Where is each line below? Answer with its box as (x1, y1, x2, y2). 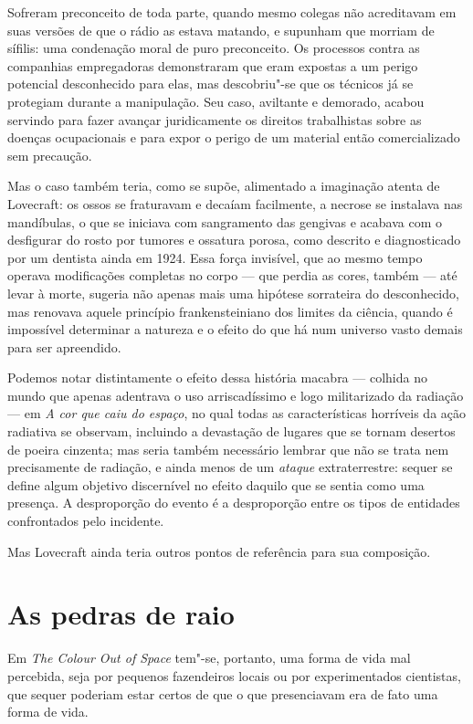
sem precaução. (7, 145, 92, 164)
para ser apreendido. (7, 337, 121, 356)
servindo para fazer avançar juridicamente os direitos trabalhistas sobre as (7, 110, 422, 129)
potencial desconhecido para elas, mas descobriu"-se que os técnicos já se (7, 74, 414, 93)
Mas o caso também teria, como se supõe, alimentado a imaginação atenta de (7, 176, 440, 195)
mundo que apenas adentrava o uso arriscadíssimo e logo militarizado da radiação (7, 385, 464, 404)
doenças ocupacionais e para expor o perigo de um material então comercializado (7, 128, 460, 147)
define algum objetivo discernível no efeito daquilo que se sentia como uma (7, 475, 425, 494)
